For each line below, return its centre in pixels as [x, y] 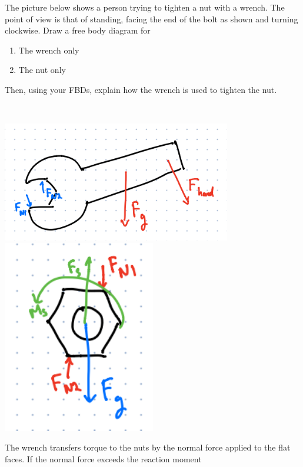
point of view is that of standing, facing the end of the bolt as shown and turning [151, 19]
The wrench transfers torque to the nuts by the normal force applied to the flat [148, 447]
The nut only [42, 70]
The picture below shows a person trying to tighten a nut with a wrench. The [145, 7]
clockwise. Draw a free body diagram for [78, 30]
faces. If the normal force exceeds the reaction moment [103, 459]
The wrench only [49, 50]
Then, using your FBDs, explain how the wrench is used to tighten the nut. [141, 89]
